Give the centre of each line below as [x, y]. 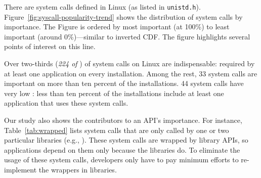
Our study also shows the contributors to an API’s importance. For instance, [123, 120]
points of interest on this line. [50, 46]
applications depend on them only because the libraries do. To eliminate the [122, 149]
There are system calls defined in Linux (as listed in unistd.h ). [102, 7]
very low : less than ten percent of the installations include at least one [114, 93]
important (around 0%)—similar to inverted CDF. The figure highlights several [127, 36]
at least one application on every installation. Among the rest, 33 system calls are [131, 73]
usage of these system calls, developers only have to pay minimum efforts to [121, 160]
